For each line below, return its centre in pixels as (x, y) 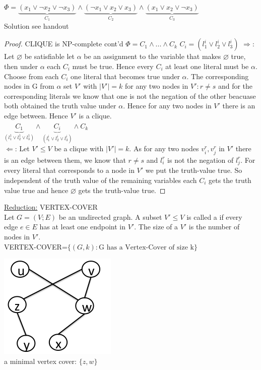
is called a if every (214, 217)
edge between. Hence (36, 115)
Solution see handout (37, 25)
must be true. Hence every (113, 66)
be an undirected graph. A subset (110, 217)
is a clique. (95, 115)
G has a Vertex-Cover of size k (146, 247)
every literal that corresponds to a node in (69, 170)
